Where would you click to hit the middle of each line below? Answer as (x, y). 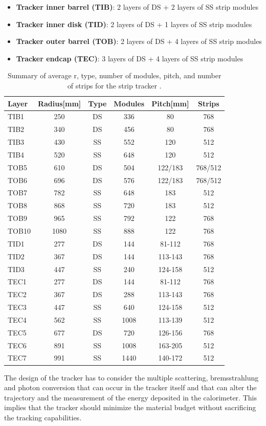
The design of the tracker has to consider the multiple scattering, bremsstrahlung (131, 377)
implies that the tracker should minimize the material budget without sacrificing (130, 407)
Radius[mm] (59, 103)
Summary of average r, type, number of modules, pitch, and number (114, 75)
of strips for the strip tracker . (114, 85)
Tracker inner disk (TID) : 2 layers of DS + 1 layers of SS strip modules (134, 24)
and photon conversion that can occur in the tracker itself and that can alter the (130, 387)
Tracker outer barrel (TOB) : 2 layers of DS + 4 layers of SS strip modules (139, 41)
